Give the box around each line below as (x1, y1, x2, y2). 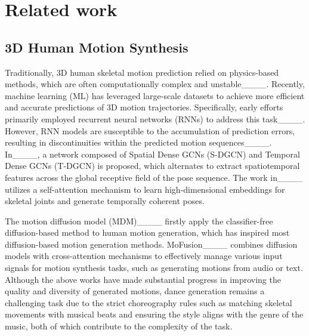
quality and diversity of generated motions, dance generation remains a (5, 285, 265, 297)
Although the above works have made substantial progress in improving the (5, 273, 281, 285)
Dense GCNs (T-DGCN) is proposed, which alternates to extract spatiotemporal (5, 159, 300, 172)
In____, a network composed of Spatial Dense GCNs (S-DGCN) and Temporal (5, 147, 300, 160)
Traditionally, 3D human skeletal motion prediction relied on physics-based (5, 66, 279, 78)
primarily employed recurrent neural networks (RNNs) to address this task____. (5, 112, 305, 125)
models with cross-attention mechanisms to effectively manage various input (5, 249, 283, 262)
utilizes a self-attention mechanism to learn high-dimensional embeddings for (5, 183, 285, 195)
